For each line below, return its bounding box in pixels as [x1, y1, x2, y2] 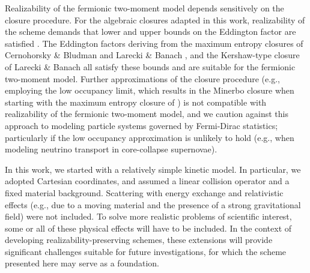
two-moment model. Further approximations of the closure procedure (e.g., [5, 72, 280, 85]
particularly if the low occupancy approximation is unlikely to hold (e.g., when [5, 131, 294, 143]
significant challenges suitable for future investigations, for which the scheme [5, 245, 287, 257]
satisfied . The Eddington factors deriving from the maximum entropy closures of [5, 37, 303, 49]
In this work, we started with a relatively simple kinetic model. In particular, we [5, 163, 301, 175]
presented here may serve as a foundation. [5, 257, 159, 269]
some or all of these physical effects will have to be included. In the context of [5, 221, 292, 234]
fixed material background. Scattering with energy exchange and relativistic [5, 186, 284, 199]
